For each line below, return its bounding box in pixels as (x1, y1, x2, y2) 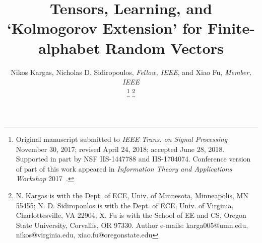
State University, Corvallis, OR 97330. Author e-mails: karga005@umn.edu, (16, 219, 248, 230)
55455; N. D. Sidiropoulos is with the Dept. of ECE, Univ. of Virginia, (16, 200, 234, 210)
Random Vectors (105, 37, 224, 58)
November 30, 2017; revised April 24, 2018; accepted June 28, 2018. (16, 143, 225, 154)
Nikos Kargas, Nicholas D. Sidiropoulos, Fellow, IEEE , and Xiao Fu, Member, (11, 66, 251, 77)
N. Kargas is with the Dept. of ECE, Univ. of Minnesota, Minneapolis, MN (16, 190, 248, 200)
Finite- (208, 18, 255, 38)
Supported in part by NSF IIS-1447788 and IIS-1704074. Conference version (16, 153, 251, 164)
